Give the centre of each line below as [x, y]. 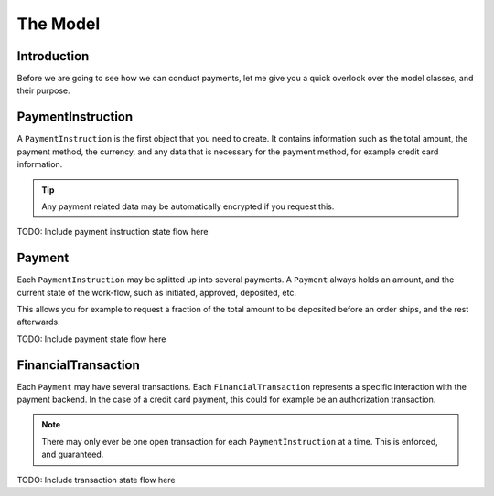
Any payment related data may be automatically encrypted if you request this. [188, 206]
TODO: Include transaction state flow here [96, 480]
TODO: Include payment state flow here [91, 339]
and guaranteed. [73, 454]
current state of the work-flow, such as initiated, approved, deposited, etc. [157, 292]
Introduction [53, 56]
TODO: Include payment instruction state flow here [113, 232]
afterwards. [38, 322]
